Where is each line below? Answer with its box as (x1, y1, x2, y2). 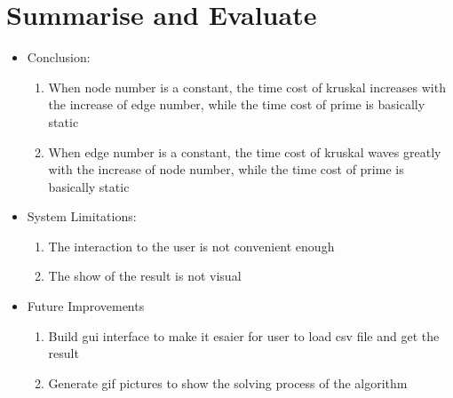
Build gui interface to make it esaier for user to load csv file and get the (48, 326, 440, 345)
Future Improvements (27, 297, 145, 315)
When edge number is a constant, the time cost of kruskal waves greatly (48, 142, 441, 161)
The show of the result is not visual (48, 267, 242, 285)
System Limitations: (27, 207, 137, 226)
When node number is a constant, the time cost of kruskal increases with (48, 77, 446, 96)
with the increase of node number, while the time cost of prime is (48, 160, 404, 179)
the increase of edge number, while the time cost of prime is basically (48, 95, 425, 114)
